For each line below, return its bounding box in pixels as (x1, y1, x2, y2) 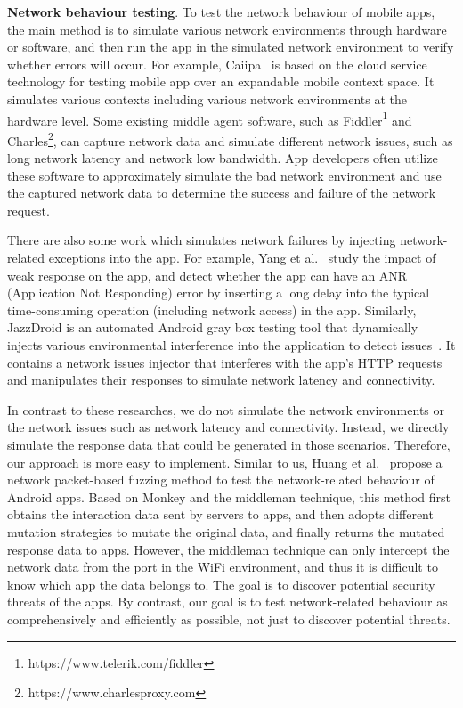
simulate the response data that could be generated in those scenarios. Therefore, (7, 435, 451, 453)
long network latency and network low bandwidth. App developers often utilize (7, 149, 438, 167)
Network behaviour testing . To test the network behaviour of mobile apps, (7, 3, 435, 20)
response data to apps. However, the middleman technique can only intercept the (7, 540, 450, 558)
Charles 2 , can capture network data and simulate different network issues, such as (7, 128, 453, 150)
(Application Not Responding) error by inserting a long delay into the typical (7, 283, 430, 302)
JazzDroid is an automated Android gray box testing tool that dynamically (7, 318, 418, 337)
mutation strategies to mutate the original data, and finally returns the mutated (7, 522, 445, 541)
